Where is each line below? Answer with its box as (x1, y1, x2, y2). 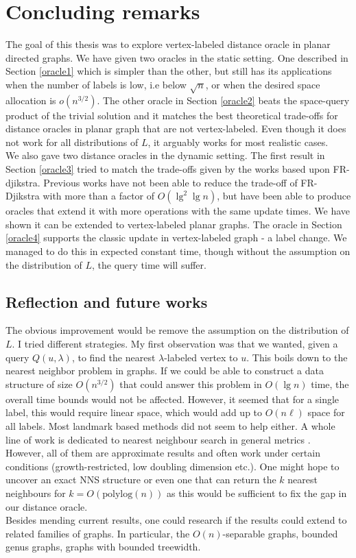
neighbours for (5, 485, 66, 500)
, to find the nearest (71, 350, 156, 364)
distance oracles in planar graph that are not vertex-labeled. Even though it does (5, 121, 346, 136)
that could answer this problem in (119, 376, 262, 391)
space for (307, 405, 345, 420)
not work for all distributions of (5, 134, 139, 149)
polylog (102, 489, 133, 499)
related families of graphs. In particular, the (5, 526, 190, 540)
